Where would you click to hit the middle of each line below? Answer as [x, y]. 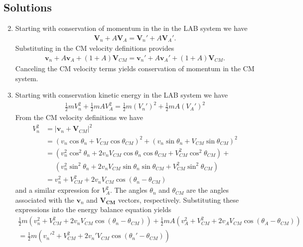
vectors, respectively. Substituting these [178, 199]
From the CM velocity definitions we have [79, 117]
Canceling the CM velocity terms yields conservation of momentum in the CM [135, 68]
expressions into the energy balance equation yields [93, 209]
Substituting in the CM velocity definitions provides [95, 48]
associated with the [45, 199]
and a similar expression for [57, 190]
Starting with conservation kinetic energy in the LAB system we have [121, 95]
